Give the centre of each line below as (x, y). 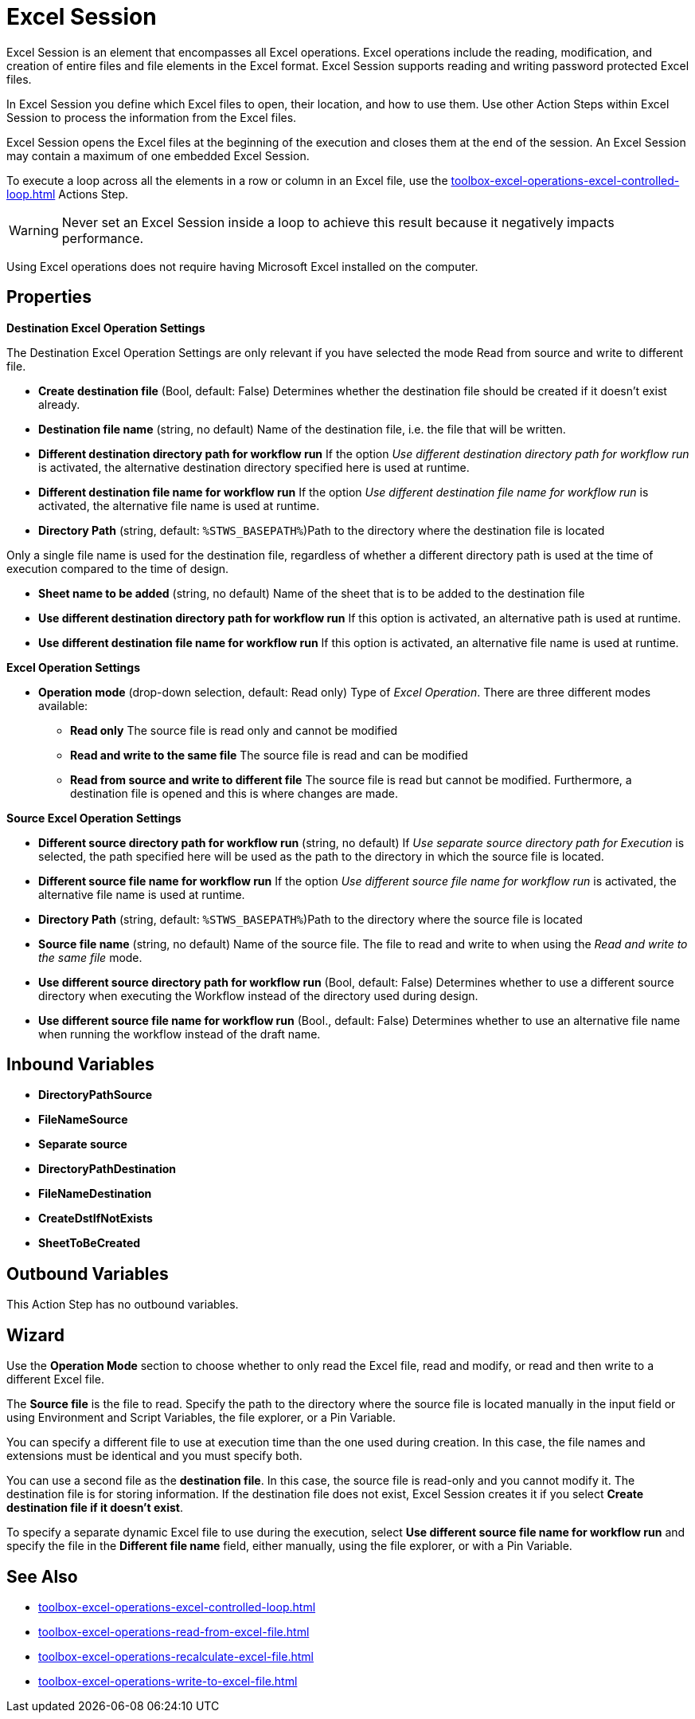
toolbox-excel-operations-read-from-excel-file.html (174, 1631)
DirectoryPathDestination (107, 1169)
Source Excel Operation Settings (94, 818)
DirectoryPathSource (96, 1095)
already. (59, 404)
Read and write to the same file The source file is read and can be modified (269, 755)
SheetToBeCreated (90, 1243)
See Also (42, 1576)
